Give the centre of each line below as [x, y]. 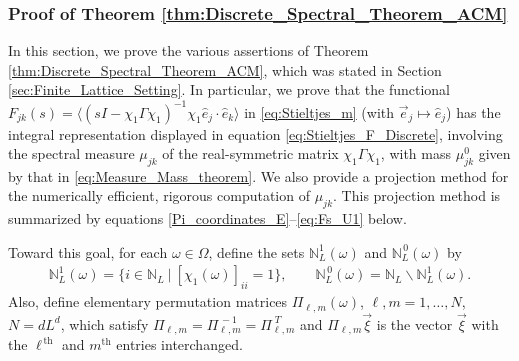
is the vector [414, 323]
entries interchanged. [179, 344]
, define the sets [256, 251]
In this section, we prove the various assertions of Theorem [188, 50]
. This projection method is [417, 195]
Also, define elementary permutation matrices [148, 301]
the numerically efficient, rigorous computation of [159, 195]
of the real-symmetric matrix [250, 153]
